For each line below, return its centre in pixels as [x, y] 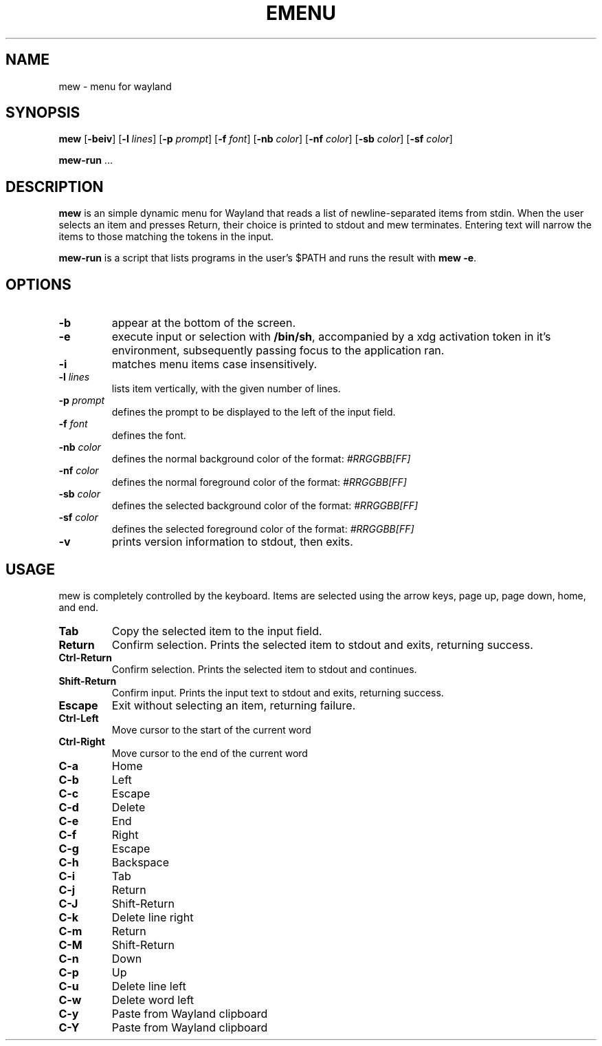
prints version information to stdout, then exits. [232, 542]
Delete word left [153, 1000]
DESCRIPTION [55, 186]
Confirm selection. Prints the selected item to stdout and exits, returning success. [322, 644]
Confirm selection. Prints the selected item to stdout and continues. [264, 669]
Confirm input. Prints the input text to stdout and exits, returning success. [278, 692]
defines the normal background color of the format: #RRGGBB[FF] [261, 459]
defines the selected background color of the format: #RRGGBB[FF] [265, 506]
